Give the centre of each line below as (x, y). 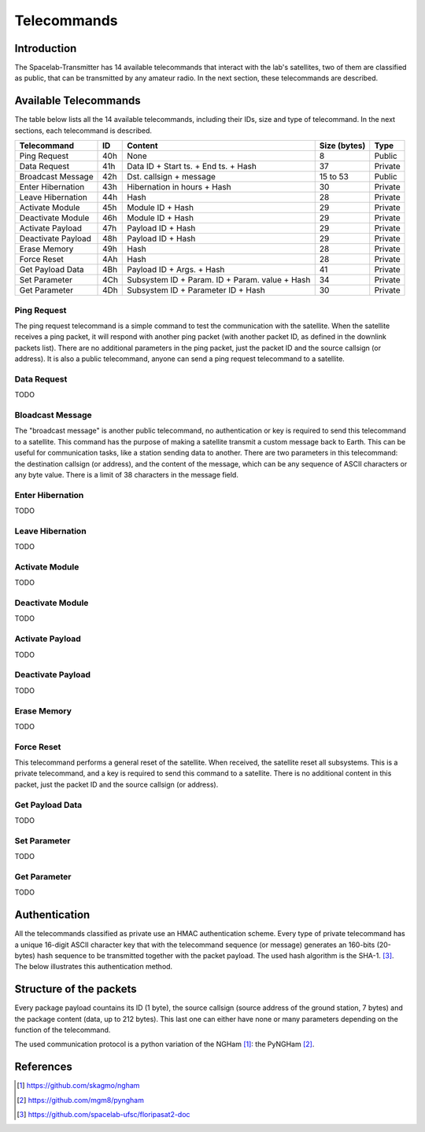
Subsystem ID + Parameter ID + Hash (196, 290)
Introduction (46, 48)
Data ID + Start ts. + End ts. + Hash (192, 167)
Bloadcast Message (53, 415)
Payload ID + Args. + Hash (176, 270)
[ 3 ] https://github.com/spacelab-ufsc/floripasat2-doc (103, 1115)
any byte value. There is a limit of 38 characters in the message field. (127, 474)
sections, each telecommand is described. (83, 131)
